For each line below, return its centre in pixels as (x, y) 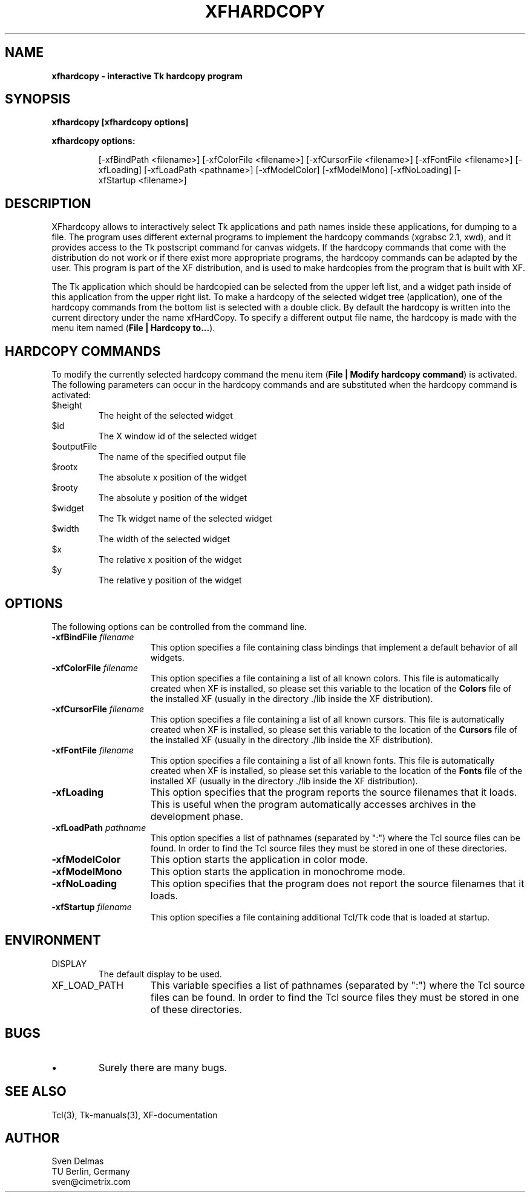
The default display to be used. (160, 974)
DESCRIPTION (48, 203)
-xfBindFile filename (93, 637)
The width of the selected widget (164, 539)
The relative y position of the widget (170, 580)
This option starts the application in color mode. (259, 859)
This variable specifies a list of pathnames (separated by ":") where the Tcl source (338, 985)
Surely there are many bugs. (163, 1067)
